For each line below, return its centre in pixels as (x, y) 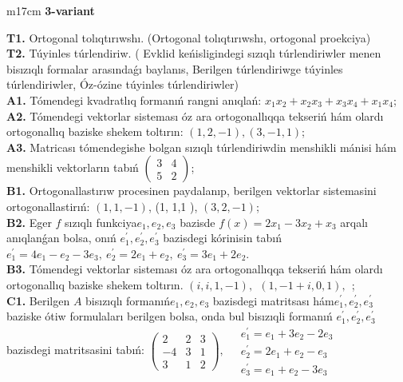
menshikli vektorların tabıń (73, 167)
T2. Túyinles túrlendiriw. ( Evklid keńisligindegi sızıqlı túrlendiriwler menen (194, 53)
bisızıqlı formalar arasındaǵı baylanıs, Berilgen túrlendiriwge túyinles (175, 68)
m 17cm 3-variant (51, 10)
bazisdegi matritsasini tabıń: (75, 350)
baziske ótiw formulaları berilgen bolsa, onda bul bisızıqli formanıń (170, 316)
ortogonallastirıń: (48, 206)
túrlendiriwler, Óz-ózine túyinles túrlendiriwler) (122, 84)
